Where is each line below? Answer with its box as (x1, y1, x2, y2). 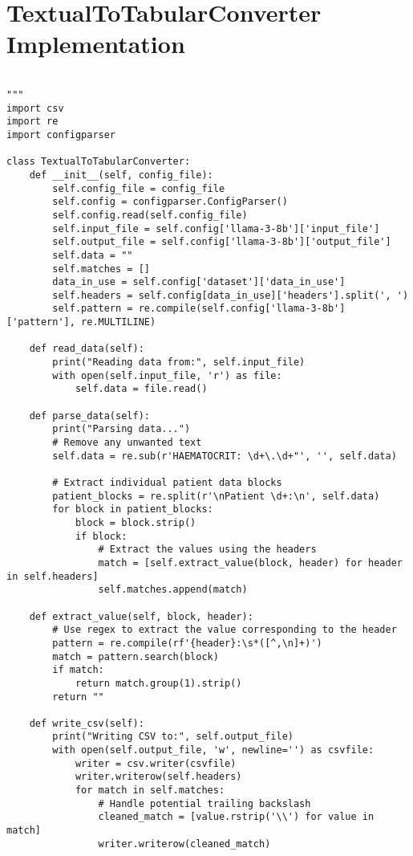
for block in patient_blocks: (52, 503, 213, 516)
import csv (6, 102, 64, 114)
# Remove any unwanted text (52, 437, 202, 449)
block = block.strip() (75, 516, 196, 528)
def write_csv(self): (29, 717, 144, 729)
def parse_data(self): (29, 410, 150, 422)
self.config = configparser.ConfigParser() (52, 196, 288, 208)
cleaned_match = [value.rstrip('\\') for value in (98, 811, 375, 823)
